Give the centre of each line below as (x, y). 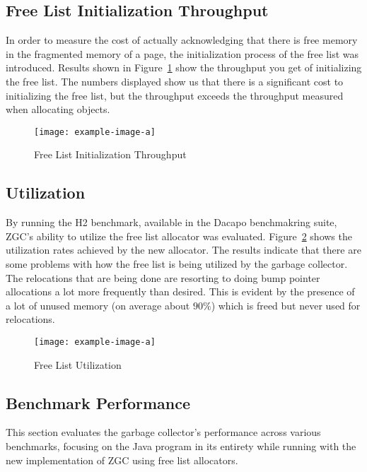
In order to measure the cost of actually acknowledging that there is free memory (182, 40)
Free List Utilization (78, 364)
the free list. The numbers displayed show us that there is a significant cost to (175, 81)
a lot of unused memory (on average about (98, 305)
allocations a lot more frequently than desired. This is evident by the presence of (180, 291)
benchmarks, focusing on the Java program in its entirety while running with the (181, 446)
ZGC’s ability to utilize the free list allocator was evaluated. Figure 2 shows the (179, 236)
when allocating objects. (58, 109)
